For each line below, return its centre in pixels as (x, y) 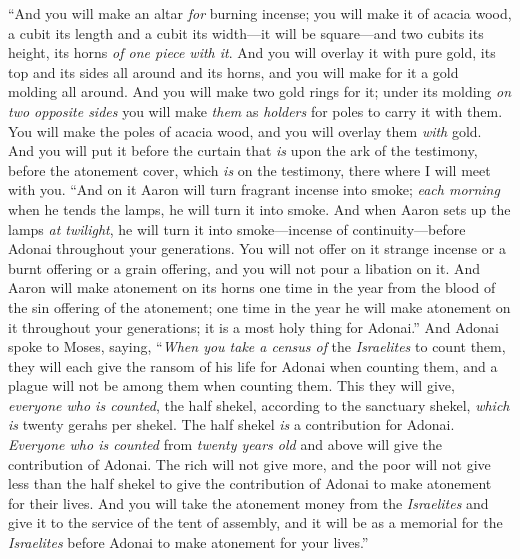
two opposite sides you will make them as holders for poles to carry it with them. (255, 110)
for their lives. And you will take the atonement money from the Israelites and (248, 502)
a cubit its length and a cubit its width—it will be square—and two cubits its (246, 32)
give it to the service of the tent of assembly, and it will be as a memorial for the (255, 522)
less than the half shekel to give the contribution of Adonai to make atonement (250, 483)
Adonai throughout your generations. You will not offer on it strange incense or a (257, 248)
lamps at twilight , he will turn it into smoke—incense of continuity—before (237, 228)
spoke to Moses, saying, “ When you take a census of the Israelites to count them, (257, 346)
